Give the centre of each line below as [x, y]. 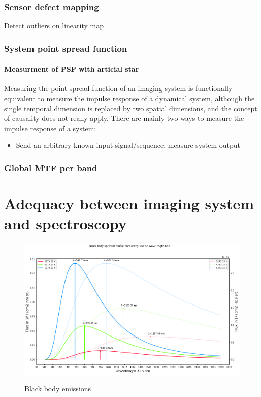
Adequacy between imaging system [129, 204]
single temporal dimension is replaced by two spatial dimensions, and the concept [131, 108]
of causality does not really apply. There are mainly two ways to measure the [124, 118]
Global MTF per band [51, 167]
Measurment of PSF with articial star [72, 69]
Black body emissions [58, 389]
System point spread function [66, 48]
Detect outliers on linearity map [54, 26]
